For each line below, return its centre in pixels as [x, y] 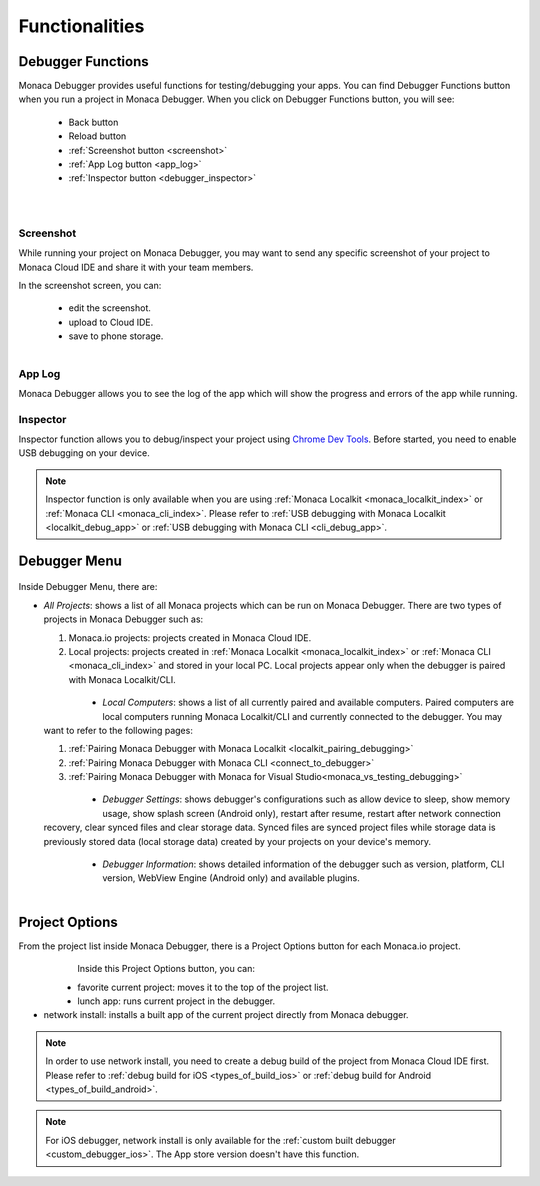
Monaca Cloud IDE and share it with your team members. [136, 267]
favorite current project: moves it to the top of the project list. [203, 987]
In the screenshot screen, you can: [90, 285]
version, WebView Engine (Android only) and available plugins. [231, 878]
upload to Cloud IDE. [111, 322]
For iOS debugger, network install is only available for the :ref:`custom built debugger [221, 1140]
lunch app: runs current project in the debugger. [176, 1001]
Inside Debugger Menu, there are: [88, 587]
